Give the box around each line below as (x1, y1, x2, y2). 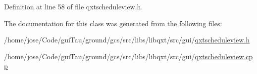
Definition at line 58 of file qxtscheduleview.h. (4, 1, 143, 11)
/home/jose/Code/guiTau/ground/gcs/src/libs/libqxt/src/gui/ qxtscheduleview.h (4, 35, 250, 45)
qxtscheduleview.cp (195, 51, 253, 61)
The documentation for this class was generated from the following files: (4, 18, 222, 28)
